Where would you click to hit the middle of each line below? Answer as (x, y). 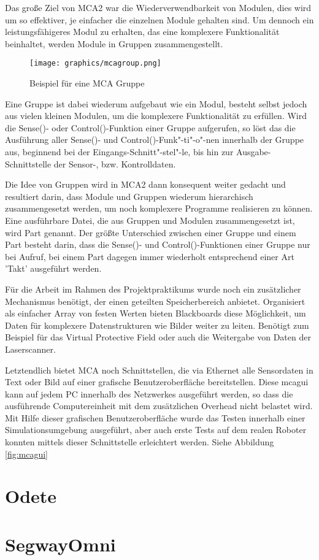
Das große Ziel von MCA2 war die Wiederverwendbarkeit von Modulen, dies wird (158, 7)
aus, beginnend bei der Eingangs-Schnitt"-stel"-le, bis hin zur (119, 152)
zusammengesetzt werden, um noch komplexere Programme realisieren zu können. (159, 208)
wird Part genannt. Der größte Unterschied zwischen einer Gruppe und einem (151, 232)
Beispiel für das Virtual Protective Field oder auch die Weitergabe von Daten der (158, 337)
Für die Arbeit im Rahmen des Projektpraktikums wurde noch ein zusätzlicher (153, 289)
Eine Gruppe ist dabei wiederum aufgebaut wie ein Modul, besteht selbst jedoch (156, 103)
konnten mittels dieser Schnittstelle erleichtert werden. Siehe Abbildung (140, 442)
